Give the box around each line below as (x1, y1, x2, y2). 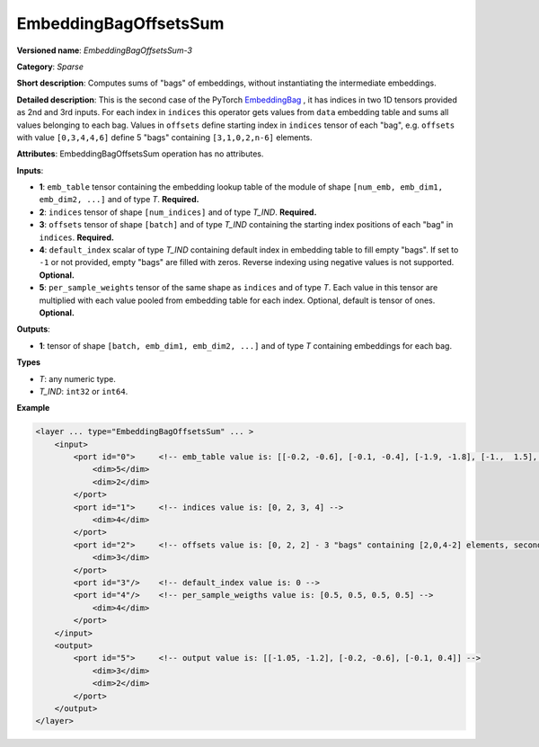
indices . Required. (39, 232, 114, 243)
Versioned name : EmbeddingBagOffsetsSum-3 (16, 45, 193, 56)
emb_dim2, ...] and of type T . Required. (39, 194, 199, 205)
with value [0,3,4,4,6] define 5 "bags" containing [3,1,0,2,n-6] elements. (16, 131, 313, 143)
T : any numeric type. (39, 373, 116, 384)
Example (16, 403, 50, 414)
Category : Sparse (16, 61, 84, 72)
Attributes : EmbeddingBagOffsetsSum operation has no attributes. (16, 148, 264, 159)
